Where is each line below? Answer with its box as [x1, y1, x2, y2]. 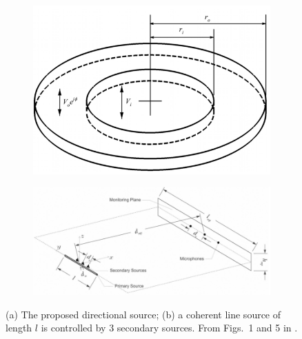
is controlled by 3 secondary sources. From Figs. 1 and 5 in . [41, 320, 298, 335]
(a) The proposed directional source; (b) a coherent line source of [6, 307, 281, 321]
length [6, 320, 32, 335]
